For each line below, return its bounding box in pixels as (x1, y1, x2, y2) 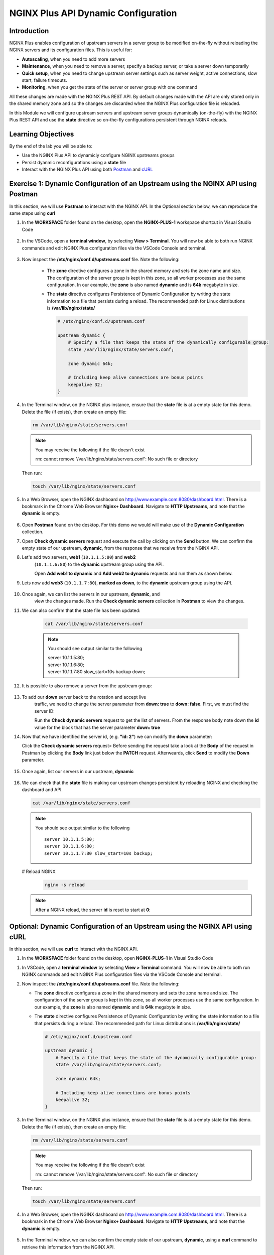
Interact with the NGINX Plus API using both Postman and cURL (22, 166, 153, 173)
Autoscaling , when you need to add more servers (22, 56, 125, 62)
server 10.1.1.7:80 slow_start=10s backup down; (48, 669, 146, 675)
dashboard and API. (22, 787, 63, 793)
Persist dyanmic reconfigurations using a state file (22, 159, 126, 165)
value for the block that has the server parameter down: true (34, 724, 161, 730)
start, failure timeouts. (22, 77, 67, 83)
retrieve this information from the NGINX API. (22, 1244, 115, 1250)
